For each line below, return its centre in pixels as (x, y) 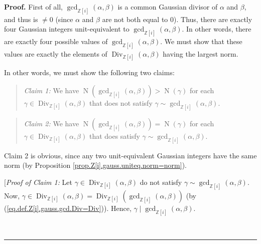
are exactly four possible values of (56, 41)
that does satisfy (114, 136)
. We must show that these (201, 41)
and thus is (21, 19)
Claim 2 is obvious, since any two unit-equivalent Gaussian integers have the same (130, 155)
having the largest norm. (201, 54)
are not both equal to (135, 19)
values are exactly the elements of (56, 54)
